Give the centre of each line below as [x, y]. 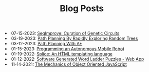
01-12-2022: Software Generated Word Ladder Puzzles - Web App [78, 59]
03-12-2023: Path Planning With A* [47, 44]
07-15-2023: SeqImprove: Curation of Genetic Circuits [65, 33]
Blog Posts [82, 9]
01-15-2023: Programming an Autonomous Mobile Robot [68, 49]
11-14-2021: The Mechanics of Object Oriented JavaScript [69, 64]
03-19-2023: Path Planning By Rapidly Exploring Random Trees [75, 38]
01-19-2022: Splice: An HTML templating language [62, 54]
